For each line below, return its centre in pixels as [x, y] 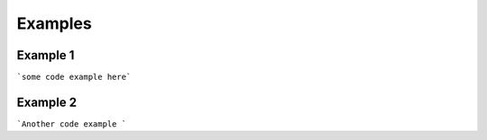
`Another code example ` [71, 124]
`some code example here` [74, 77]
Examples [54, 23]
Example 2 [46, 102]
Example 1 [46, 55]
